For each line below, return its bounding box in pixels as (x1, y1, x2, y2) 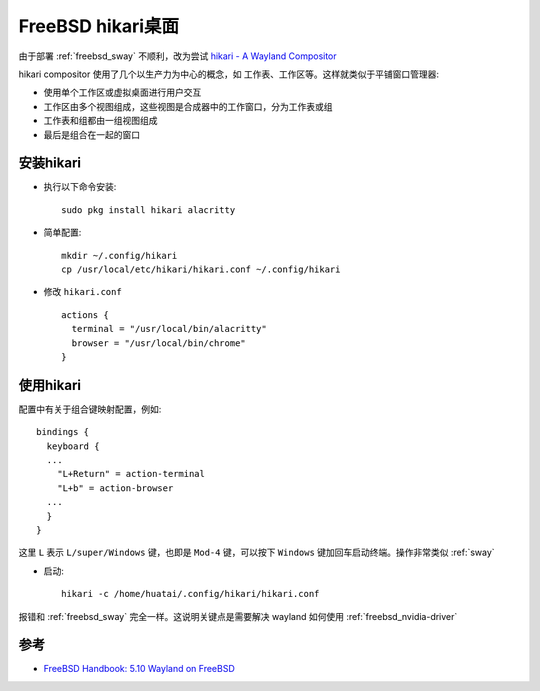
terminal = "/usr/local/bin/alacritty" (71, 323, 267, 335)
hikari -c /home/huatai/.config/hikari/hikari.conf (61, 588, 320, 600)
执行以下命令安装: (43, 181, 117, 193)
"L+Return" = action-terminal (56, 468, 205, 480)
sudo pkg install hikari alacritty (61, 204, 236, 215)
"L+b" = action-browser (56, 482, 174, 494)
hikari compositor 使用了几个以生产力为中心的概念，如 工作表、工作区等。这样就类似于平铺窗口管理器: (18, 68, 440, 80)
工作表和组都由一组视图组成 (43, 115, 158, 127)
